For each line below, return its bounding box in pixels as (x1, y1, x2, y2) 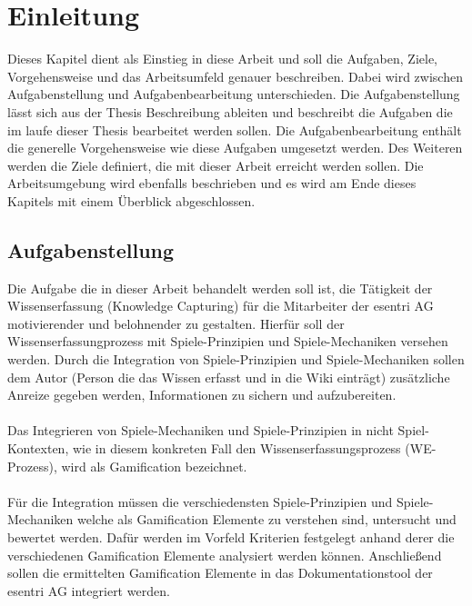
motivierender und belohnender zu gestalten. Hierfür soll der (7, 313, 345, 333)
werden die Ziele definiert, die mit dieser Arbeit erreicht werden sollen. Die (7, 155, 424, 174)
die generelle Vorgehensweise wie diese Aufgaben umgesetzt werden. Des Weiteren (7, 138, 463, 157)
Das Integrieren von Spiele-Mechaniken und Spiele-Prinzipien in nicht (7, 421, 394, 440)
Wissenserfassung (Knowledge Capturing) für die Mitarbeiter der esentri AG (7, 296, 434, 315)
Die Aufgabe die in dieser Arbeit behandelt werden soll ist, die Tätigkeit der (7, 278, 433, 297)
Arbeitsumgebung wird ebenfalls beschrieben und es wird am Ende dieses (7, 174, 417, 193)
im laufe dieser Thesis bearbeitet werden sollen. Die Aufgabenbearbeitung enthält (7, 120, 462, 139)
